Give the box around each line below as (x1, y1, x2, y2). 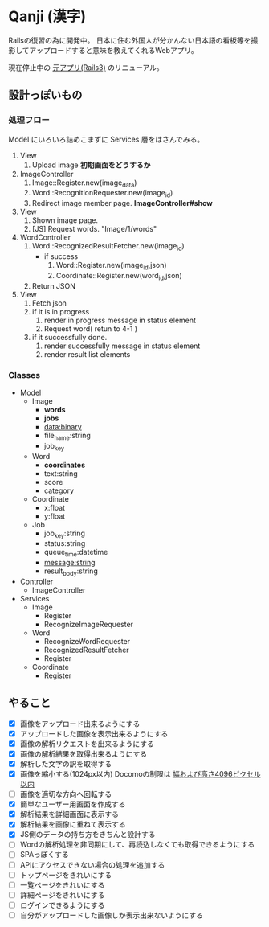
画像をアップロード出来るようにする (19, 719, 141, 728)
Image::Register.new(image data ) (31, 178, 137, 189)
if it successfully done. (31, 332, 108, 342)
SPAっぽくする (19, 850, 70, 859)
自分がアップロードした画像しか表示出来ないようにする (19, 910, 203, 920)
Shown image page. (31, 215, 99, 225)
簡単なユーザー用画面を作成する (19, 799, 126, 809)
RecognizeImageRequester (43, 619, 134, 629)
